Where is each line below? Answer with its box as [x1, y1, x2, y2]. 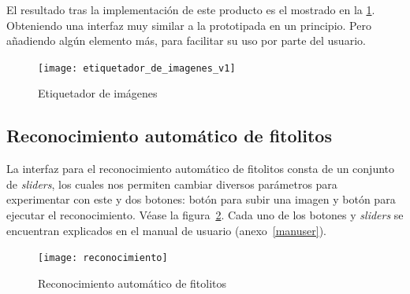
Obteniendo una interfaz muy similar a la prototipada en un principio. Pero [6, 17, 371, 33]
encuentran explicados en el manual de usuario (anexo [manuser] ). [6, 222, 326, 238]
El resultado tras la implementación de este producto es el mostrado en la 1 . [6, 2, 375, 17]
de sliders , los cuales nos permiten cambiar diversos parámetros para [6, 175, 337, 192]
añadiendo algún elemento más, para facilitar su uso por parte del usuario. [6, 32, 366, 49]
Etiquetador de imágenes [38, 85, 158, 101]
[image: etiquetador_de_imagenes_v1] [38, 62, 236, 74]
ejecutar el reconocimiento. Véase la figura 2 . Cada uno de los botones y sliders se [6, 207, 404, 223]
